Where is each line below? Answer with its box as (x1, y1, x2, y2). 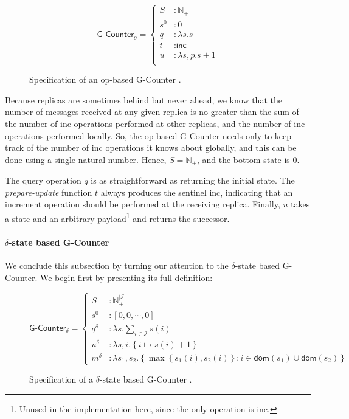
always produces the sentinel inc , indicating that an (100, 185, 293, 198)
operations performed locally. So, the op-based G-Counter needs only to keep (5, 129, 292, 142)
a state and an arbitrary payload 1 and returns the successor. (5, 210, 230, 224)
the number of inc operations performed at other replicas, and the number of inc (5, 117, 305, 130)
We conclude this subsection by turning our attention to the (5, 259, 229, 272)
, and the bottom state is (196, 153, 290, 165)
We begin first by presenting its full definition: (40, 271, 213, 283)
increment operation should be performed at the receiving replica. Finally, (5, 198, 280, 210)
